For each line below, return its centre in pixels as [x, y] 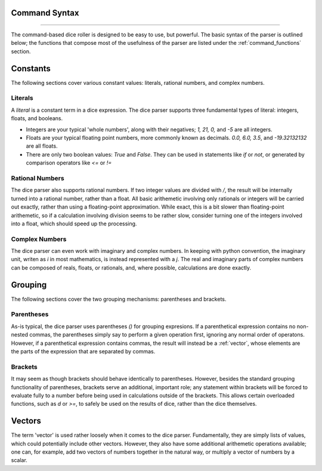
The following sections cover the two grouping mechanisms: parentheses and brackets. [119, 299]
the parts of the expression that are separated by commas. [83, 351]
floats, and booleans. [37, 118]
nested [20, 335]
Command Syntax [45, 13]
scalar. [19, 460]
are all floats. [42, 146]
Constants [31, 68]
